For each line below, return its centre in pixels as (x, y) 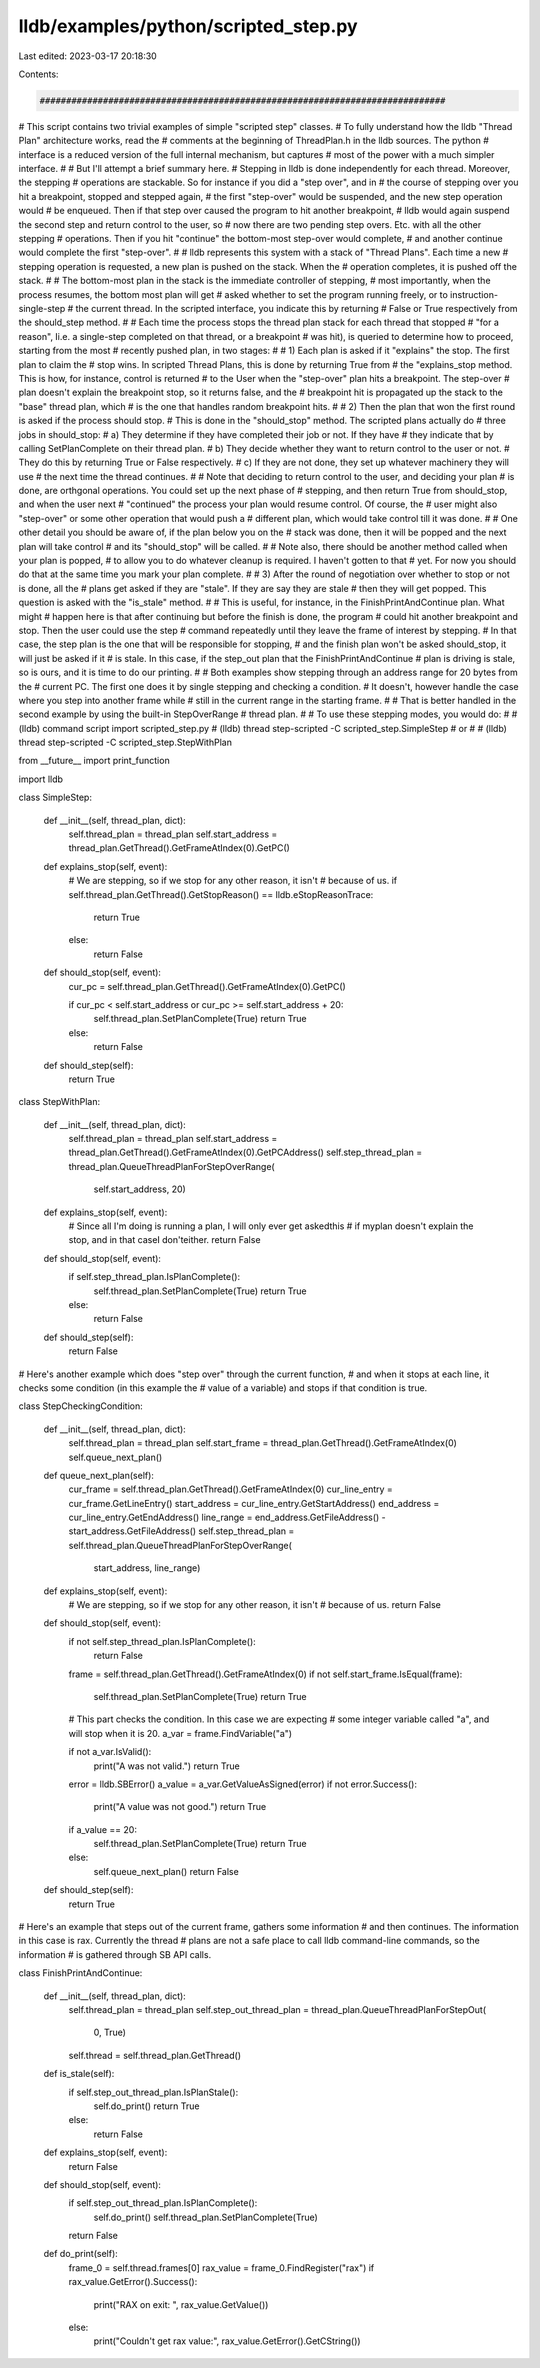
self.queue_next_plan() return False (166, 1871)
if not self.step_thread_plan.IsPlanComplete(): (162, 1641)
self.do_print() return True (146, 2106)
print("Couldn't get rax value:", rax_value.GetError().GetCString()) (227, 2341)
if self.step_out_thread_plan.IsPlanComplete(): (163, 2203)
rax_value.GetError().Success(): (133, 2282)
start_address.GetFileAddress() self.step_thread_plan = (181, 1531)
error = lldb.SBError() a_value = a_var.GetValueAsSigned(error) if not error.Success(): (242, 1784)
